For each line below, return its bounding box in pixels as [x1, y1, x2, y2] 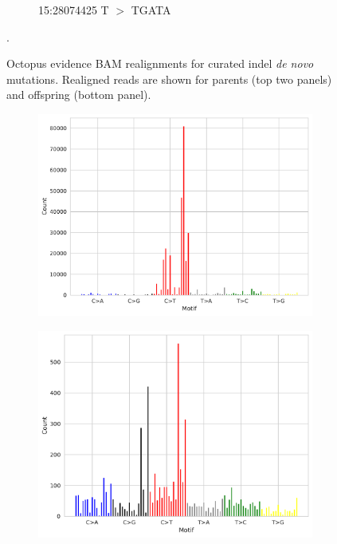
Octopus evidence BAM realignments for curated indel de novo [6, 55, 314, 72]
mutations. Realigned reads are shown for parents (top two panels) [6, 70, 332, 87]
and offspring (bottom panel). [6, 86, 151, 103]
